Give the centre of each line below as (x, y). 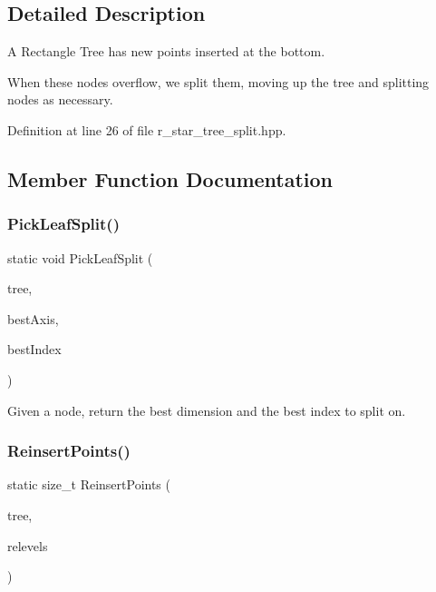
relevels (28, 545)
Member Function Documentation (170, 178)
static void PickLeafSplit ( (80, 257)
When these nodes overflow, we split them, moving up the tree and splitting (218, 81)
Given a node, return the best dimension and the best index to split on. (207, 410)
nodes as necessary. (60, 99)
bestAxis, (33, 318)
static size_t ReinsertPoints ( (89, 484)
